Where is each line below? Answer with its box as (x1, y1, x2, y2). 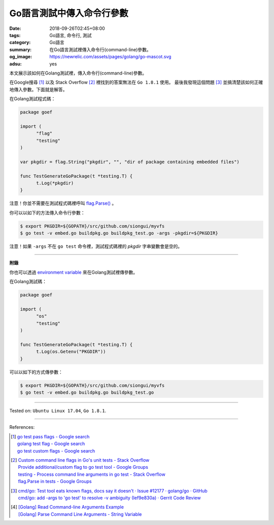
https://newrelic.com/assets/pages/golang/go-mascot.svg (49, 54, 172, 60)
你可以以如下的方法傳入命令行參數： (9, 209, 85, 215)
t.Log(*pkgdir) (36, 180, 74, 186)
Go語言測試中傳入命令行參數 (9, 8, 129, 19)
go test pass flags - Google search (17, 433, 90, 439)
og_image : (9, 54, 32, 60)
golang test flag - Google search (17, 441, 85, 447)
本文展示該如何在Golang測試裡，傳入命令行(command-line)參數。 (9, 70, 147, 76)
